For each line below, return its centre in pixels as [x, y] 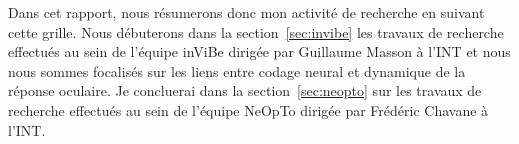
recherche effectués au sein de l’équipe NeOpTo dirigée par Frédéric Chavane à [248, 109]
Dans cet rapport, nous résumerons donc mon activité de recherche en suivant [246, 12]
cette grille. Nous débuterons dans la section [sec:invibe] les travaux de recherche [256, 31]
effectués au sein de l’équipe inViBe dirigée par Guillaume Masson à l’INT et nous [259, 51]
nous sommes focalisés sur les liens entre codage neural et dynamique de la [237, 70]
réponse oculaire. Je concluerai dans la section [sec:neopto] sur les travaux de [245, 90]
